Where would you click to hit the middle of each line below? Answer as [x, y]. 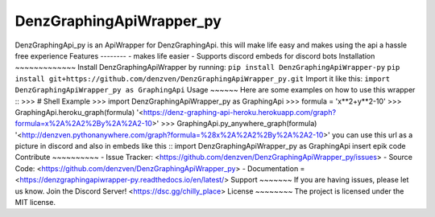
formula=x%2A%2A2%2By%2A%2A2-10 [84, 124]
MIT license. [35, 203]
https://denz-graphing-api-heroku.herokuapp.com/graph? [240, 112]
